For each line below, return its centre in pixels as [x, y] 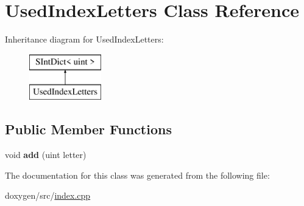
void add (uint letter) [46, 155]
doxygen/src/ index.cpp [48, 195]
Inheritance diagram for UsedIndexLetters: [84, 39]
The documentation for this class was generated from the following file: [137, 175]
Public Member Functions [88, 129]
